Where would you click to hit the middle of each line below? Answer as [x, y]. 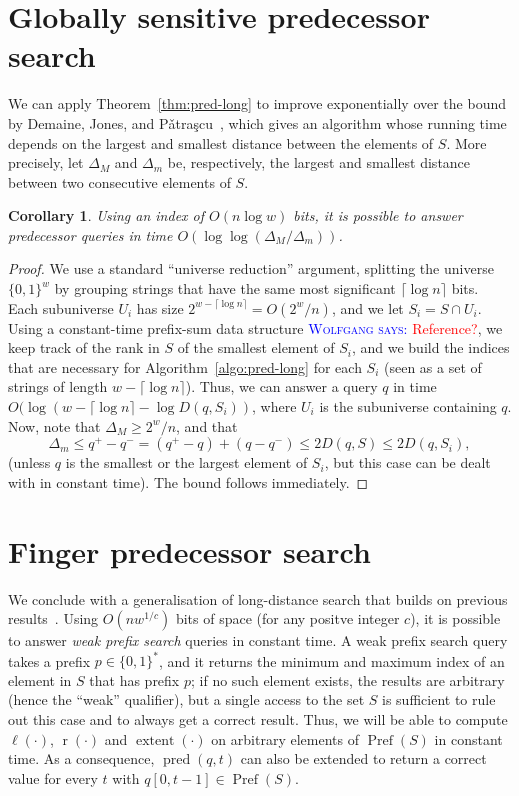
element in [40, 679]
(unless [29, 462]
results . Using [53, 618]
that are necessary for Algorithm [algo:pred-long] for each [185, 366]
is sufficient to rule [439, 699]
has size [160, 307]
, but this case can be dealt [407, 462]
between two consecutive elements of [119, 181]
